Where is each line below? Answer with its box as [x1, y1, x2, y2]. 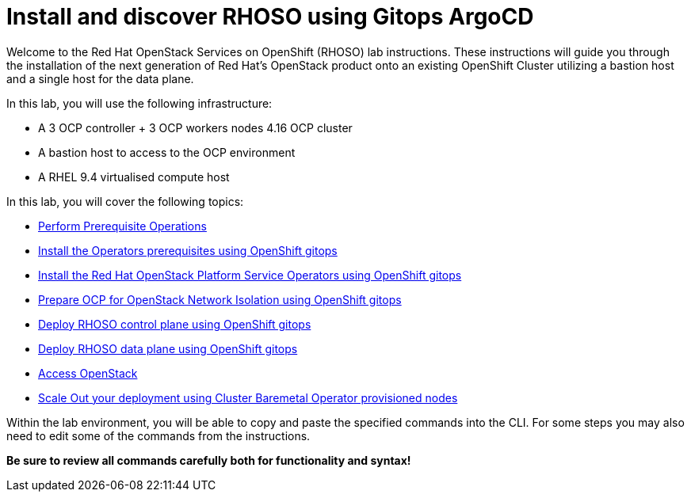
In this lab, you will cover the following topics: [6, 194, 244, 208]
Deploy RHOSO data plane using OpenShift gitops [38, 341, 298, 355]
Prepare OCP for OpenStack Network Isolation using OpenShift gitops [38, 292, 402, 306]
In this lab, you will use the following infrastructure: [6, 96, 273, 110]
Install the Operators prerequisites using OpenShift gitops [38, 243, 338, 257]
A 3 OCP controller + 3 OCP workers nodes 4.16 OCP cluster [38, 120, 353, 135]
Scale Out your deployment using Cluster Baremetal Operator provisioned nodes [38, 390, 458, 405]
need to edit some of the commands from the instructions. [6, 428, 311, 443]
